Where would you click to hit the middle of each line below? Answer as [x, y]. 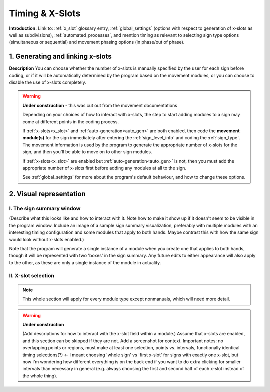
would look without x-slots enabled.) [47, 239]
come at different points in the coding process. [71, 121]
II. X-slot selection [32, 275]
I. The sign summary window [45, 209]
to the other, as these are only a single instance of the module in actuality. [85, 262]
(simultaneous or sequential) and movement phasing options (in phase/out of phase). [97, 42]
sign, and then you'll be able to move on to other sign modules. [87, 152]
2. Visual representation [47, 194]
